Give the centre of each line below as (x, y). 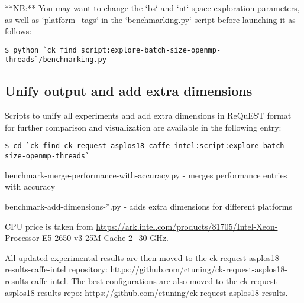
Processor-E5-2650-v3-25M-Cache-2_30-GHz (85, 238)
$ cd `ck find (33, 146)
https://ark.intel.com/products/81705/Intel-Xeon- (187, 226)
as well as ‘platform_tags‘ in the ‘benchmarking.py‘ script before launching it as (150, 19)
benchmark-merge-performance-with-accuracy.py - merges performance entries (146, 175)
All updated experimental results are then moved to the (106, 257)
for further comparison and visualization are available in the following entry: (143, 127)
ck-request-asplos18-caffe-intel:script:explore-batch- (176, 146)
